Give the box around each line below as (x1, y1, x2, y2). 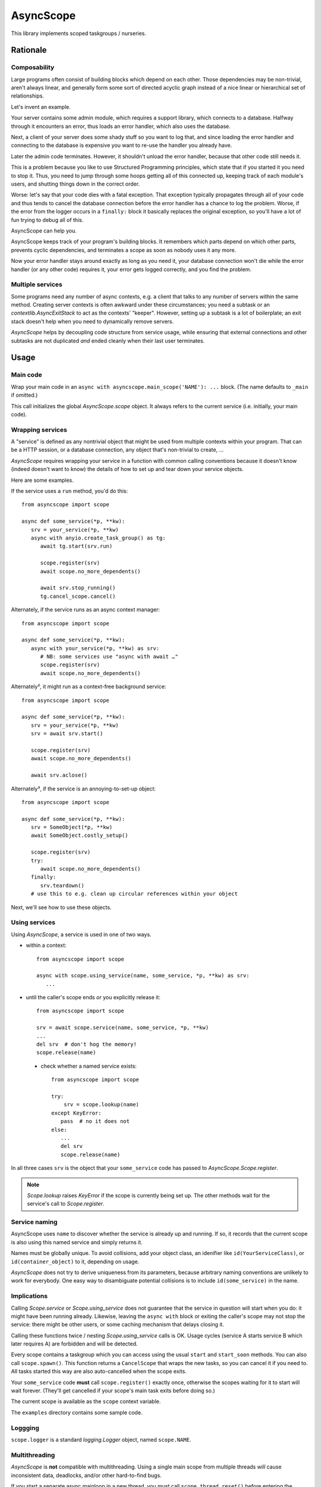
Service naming (11, 1218, 58, 1226)
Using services (11, 918, 56, 927)
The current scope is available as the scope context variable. (11, 1398, 161, 1405)
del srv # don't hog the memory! (36, 1041, 137, 1048)
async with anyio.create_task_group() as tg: (30, 534, 166, 541)
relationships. (11, 92, 45, 99)
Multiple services (11, 280, 62, 288)
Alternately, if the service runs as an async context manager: (11, 606, 160, 613)
